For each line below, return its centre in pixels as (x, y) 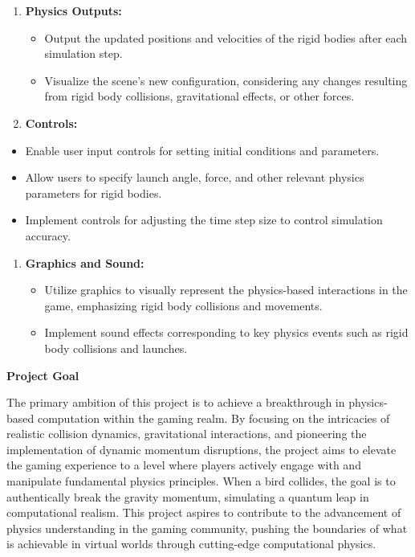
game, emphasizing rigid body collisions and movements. (183, 305)
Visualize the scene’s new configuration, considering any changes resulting (226, 80)
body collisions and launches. (116, 348)
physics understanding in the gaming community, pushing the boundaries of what (207, 528)
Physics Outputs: (73, 10)
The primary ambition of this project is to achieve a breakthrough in (176, 402)
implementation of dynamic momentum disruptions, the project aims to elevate (201, 449)
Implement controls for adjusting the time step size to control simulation (204, 220)
